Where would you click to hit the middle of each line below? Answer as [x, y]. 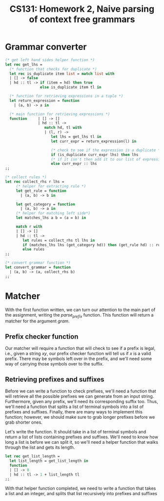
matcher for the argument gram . [37, 321]
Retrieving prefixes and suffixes [55, 379]
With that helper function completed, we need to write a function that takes [81, 488]
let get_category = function [46, 204]
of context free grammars [82, 19]
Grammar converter [46, 47]
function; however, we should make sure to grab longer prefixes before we [80, 417]
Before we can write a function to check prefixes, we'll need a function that [81, 391]
